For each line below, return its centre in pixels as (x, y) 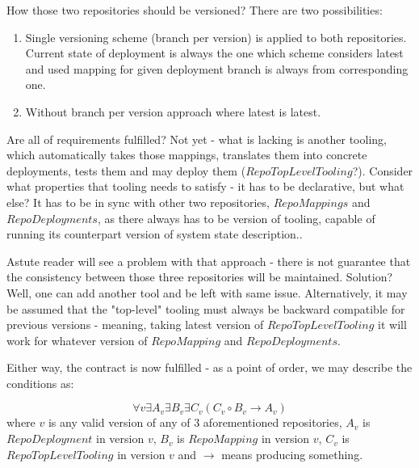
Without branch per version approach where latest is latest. (173, 111)
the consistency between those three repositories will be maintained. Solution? (200, 277)
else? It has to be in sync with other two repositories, (138, 202)
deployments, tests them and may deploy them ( (126, 170)
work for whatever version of (77, 340)
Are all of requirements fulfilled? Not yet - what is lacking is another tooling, (197, 139)
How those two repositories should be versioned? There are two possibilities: (195, 10)
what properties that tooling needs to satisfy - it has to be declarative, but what (205, 186)
